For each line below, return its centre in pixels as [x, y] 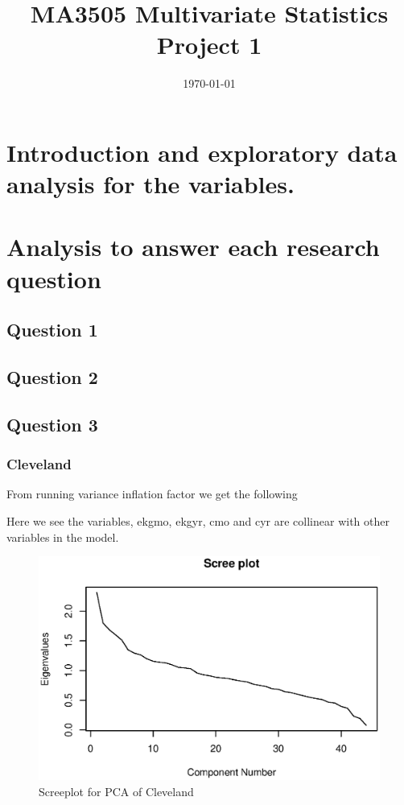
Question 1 [52, 330]
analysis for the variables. [150, 184]
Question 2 [52, 377]
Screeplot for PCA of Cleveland [116, 791]
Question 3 [52, 424]
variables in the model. [63, 537]
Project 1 [209, 45]
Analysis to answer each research [193, 247]
